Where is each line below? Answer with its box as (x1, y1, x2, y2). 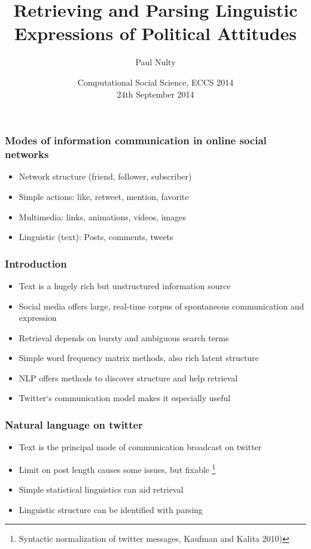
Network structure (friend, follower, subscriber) (19, 170, 192, 183)
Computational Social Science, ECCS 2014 (77, 75, 234, 88)
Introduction (5, 256, 67, 271)
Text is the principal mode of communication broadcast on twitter (19, 441, 262, 453)
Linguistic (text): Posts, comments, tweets (19, 230, 173, 243)
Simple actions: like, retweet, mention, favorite (19, 190, 189, 202)
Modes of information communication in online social (5, 133, 267, 148)
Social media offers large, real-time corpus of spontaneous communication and (19, 299, 304, 312)
